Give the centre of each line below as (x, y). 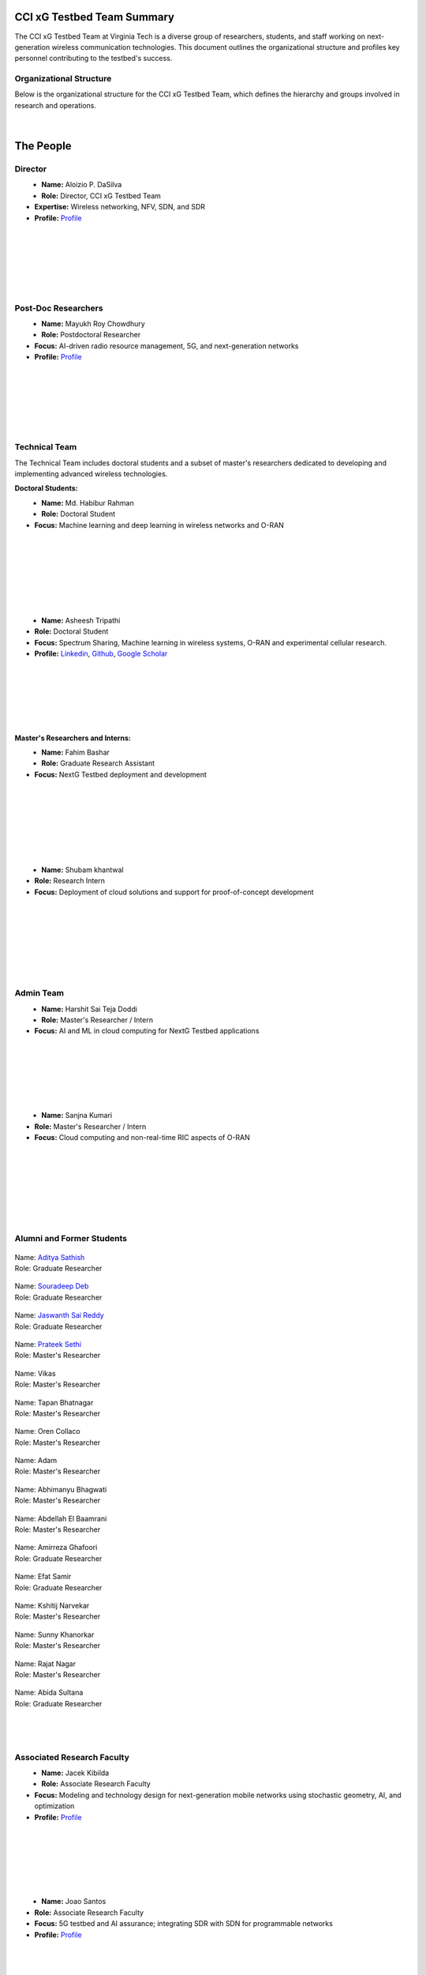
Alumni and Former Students (71, 1239)
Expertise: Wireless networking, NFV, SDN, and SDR (120, 207)
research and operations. (55, 105)
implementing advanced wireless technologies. (91, 474)
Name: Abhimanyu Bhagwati (61, 1489)
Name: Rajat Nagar (45, 1664)
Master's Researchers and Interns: (73, 738)
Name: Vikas (35, 1373)
